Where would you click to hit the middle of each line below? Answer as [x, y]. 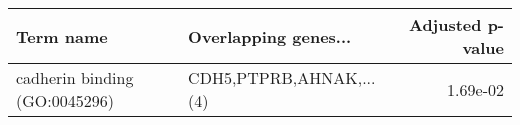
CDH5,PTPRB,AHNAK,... [282, 77]
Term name [62, 36]
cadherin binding [75, 77]
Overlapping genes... [270, 36]
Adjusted [445, 24]
